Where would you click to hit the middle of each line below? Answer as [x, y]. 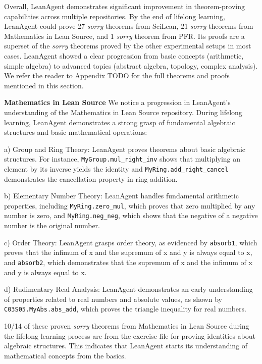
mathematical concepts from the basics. [65, 355]
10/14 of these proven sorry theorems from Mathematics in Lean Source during [127, 326]
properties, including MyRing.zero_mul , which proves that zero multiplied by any [130, 205]
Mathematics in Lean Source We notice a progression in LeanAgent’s [117, 102]
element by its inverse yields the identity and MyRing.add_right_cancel [116, 168]
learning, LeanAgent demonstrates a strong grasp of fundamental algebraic [120, 122]
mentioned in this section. [44, 85]
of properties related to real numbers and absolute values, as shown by [113, 299]
